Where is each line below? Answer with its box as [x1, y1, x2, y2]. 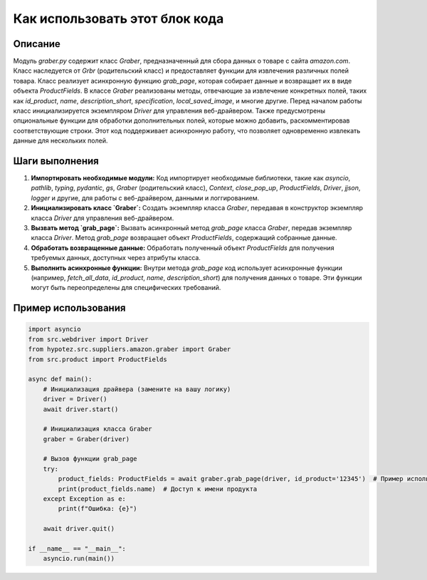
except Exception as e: [43, 495, 126, 503]
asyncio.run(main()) [43, 554, 115, 563]
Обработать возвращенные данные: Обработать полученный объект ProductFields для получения [31, 243, 334, 252]
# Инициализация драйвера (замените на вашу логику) [43, 385, 231, 393]
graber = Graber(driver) [43, 435, 130, 443]
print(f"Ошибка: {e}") [58, 504, 138, 513]
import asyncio [28, 325, 81, 333]
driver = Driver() [43, 395, 107, 403]
